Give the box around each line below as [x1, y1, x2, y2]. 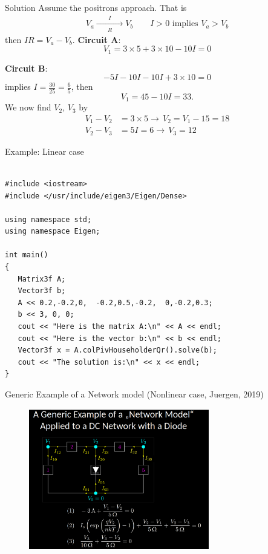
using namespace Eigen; [5, 227, 100, 236]
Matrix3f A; [18, 274, 66, 283]
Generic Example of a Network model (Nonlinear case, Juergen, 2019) [5, 388, 264, 400]
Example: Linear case [5, 144, 84, 157]
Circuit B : [5, 61, 48, 74]
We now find [5, 101, 51, 113]
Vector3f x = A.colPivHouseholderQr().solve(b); [18, 346, 217, 355]
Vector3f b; [18, 286, 66, 296]
